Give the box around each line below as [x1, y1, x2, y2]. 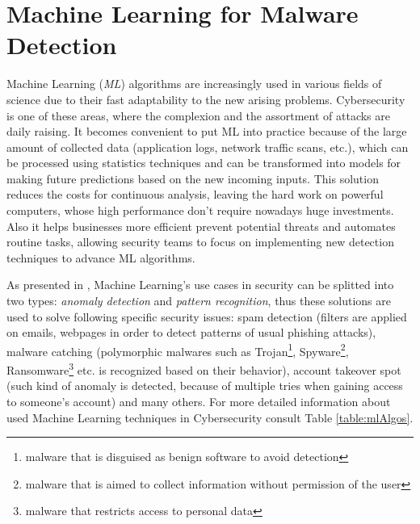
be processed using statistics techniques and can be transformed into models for [6, 154, 401, 171]
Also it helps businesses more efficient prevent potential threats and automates [6, 217, 396, 234]
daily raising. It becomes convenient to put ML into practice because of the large [6, 123, 407, 140]
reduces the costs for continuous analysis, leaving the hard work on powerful [6, 186, 384, 203]
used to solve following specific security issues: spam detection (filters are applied [6, 308, 407, 325]
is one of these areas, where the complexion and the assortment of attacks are [6, 107, 390, 124]
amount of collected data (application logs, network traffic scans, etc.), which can [6, 138, 409, 155]
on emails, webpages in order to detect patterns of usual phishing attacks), [6, 324, 376, 341]
